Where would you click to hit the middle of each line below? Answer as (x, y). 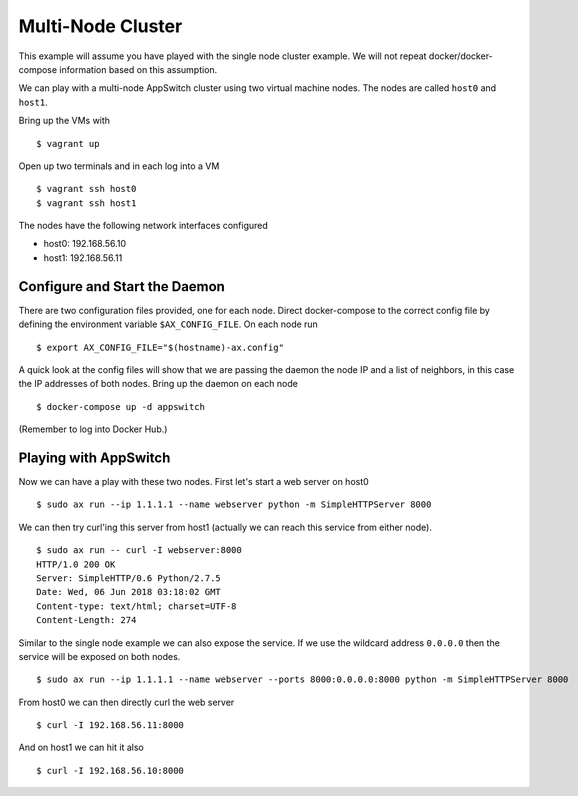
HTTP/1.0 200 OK (76, 564)
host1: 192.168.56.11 (83, 257)
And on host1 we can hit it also (81, 747)
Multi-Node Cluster (100, 26)
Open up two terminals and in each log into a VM (119, 166)
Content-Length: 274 (86, 620)
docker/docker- (461, 56)
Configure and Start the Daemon (121, 286)
